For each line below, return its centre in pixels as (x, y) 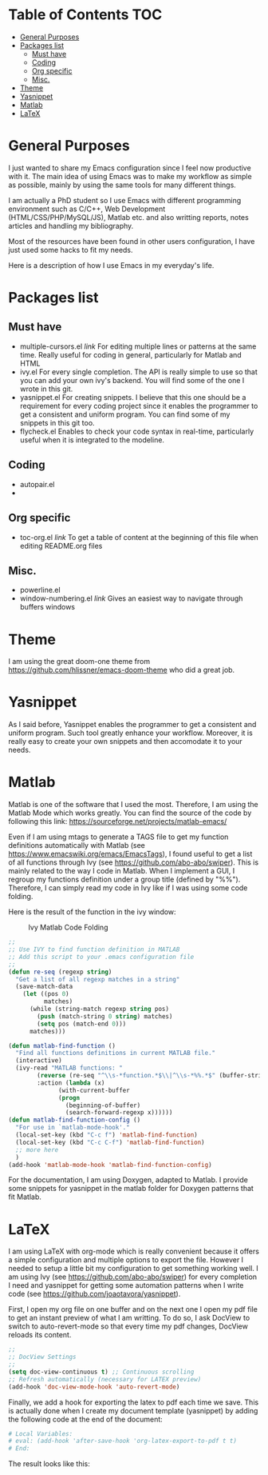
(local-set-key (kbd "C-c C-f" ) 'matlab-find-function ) (110, 1142)
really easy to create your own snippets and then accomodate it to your (126, 741)
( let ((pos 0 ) (46, 994)
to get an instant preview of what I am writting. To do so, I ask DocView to (129, 1318)
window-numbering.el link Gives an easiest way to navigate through (131, 598)
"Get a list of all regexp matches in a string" (98, 979)
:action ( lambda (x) (71, 1083)
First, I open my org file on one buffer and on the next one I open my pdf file (133, 1309)
